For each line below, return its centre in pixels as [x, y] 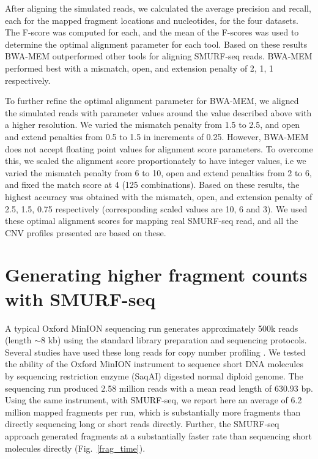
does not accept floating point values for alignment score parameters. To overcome [159, 148]
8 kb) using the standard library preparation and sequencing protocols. [174, 340]
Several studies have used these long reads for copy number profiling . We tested [155, 352]
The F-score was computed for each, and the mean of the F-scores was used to [152, 32]
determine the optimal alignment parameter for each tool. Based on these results [156, 44]
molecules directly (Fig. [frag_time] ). [75, 448]
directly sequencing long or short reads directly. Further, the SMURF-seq [142, 424]
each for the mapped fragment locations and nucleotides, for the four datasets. [152, 20]
